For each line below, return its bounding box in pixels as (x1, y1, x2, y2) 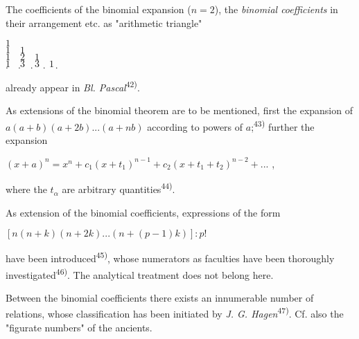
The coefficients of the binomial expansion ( (6, 2, 191, 16)
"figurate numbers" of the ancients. (6, 320, 152, 334)
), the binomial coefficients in (214, 2, 338, 16)
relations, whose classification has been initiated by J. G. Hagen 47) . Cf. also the (6, 304, 344, 321)
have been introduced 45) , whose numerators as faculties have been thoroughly (6, 249, 335, 265)
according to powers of (147, 119, 243, 134)
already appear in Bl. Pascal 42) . (6, 78, 140, 94)
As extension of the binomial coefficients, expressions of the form (6, 205, 281, 219)
